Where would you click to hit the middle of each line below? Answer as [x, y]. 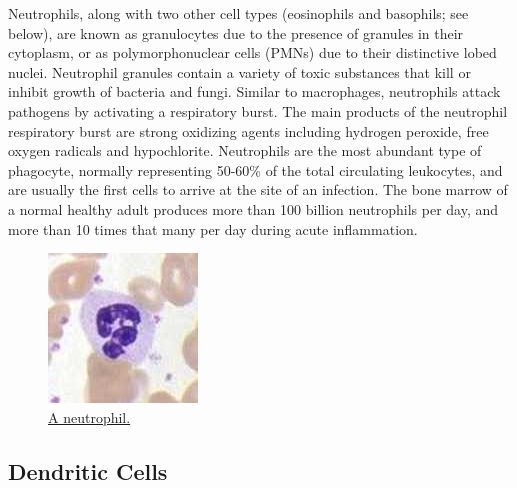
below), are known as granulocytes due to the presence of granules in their [236, 32]
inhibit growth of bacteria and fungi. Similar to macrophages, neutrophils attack [254, 91]
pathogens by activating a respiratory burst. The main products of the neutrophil [258, 110]
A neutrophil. [89, 416]
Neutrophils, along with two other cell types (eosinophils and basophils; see [238, 13]
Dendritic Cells [88, 470]
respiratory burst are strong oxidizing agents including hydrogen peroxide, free [248, 130]
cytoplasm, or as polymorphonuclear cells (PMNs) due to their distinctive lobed [252, 52]
